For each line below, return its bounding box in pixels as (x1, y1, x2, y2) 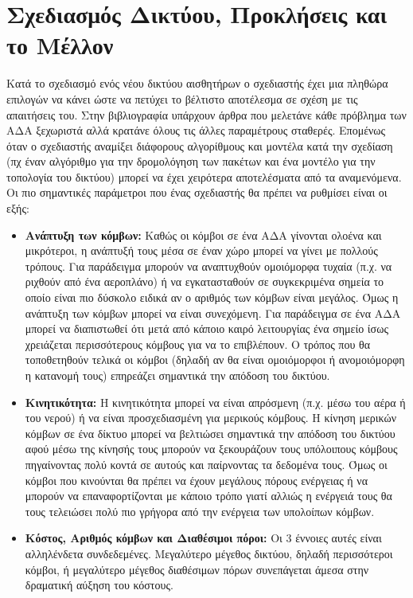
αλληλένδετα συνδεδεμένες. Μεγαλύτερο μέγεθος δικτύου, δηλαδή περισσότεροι (25, 545, 393, 561)
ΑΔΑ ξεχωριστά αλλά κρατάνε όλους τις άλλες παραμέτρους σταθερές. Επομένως (6, 122, 386, 139)
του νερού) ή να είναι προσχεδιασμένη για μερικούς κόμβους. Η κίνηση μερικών (25, 409, 397, 426)
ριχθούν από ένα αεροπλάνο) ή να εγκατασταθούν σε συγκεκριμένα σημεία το (25, 273, 384, 290)
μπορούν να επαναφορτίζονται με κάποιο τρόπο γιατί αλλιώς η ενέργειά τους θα (25, 487, 392, 504)
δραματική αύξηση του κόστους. (25, 577, 173, 593)
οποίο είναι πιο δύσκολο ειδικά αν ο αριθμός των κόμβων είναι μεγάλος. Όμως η (25, 289, 399, 306)
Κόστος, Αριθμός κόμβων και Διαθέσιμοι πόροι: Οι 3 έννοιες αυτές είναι (25, 530, 382, 546)
